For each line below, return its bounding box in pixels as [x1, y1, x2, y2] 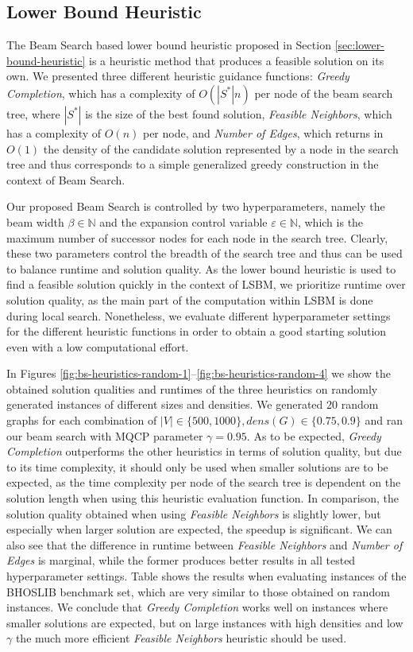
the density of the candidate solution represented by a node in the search [43, 140, 399, 157]
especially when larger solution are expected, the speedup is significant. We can [6, 521, 392, 538]
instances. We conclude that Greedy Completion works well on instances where [6, 599, 388, 615]
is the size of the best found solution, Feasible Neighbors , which [85, 105, 392, 122]
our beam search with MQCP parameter [6, 427, 203, 444]
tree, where [6, 105, 60, 122]
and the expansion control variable [99, 213, 268, 230]
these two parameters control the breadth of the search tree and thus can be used [6, 245, 403, 262]
